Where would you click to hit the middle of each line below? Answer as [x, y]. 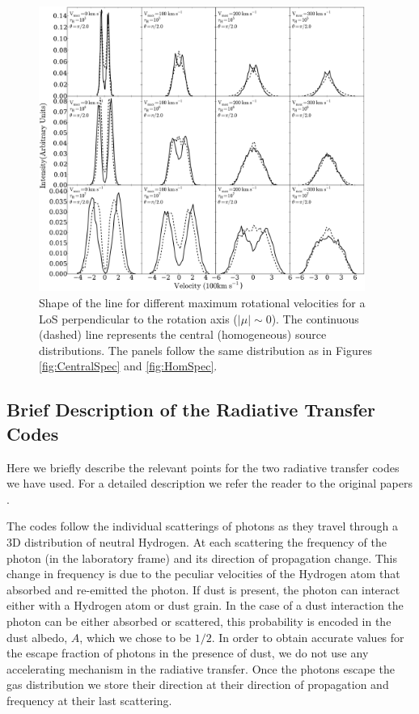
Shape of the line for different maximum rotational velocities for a [202, 303]
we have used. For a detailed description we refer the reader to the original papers [209, 483]
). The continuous [315, 318]
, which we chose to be [135, 637]
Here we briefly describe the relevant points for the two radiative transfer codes [203, 467]
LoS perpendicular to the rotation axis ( [138, 318]
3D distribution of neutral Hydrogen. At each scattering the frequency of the [197, 541]
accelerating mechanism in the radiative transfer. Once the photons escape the [201, 668]
